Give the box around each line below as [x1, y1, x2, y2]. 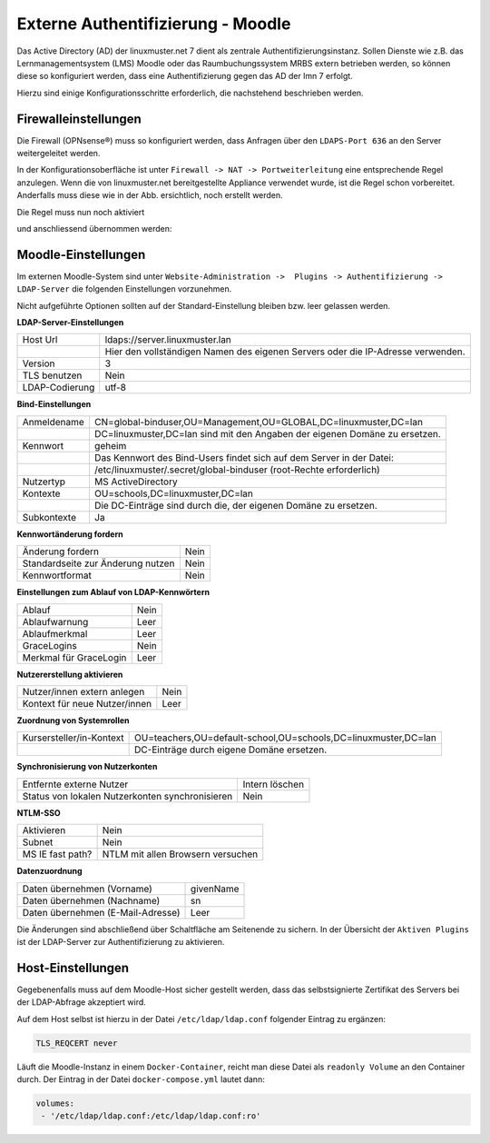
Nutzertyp [22, 475, 66, 488]
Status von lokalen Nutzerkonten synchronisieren [22, 790, 233, 802]
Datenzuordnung [16, 866, 83, 877]
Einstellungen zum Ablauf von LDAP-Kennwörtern [16, 587, 211, 598]
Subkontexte [22, 511, 77, 523]
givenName [191, 882, 240, 895]
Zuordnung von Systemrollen [16, 715, 130, 726]
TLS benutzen [22, 369, 83, 382]
